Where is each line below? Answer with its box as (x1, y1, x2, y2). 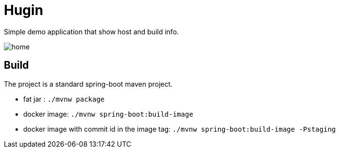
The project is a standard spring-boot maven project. (4, 79, 173, 88)
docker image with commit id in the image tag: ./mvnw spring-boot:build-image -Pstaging (23, 124, 336, 133)
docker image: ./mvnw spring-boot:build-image (23, 109, 193, 118)
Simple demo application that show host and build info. (4, 27, 179, 36)
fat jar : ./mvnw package (23, 94, 105, 103)
